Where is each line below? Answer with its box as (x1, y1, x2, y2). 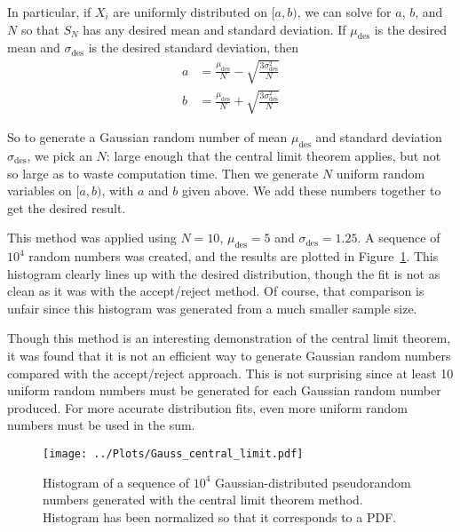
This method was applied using (7, 228, 177, 247)
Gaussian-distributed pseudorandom (215, 472, 411, 491)
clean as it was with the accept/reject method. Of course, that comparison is (7, 282, 424, 300)
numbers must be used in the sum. (7, 416, 195, 434)
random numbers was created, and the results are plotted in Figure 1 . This (28, 247, 439, 266)
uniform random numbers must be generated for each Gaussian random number (7, 381, 441, 400)
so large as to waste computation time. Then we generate (7, 163, 319, 182)
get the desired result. (7, 198, 126, 217)
